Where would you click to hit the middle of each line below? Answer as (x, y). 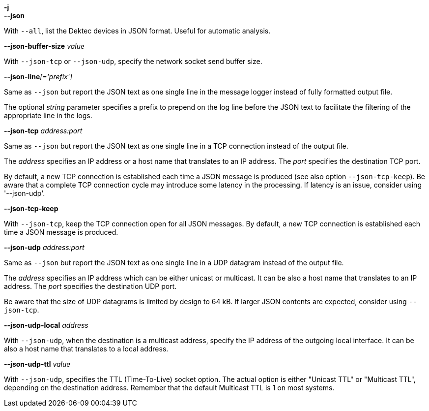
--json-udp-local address (46, 325)
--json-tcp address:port (43, 131)
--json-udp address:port (44, 247)
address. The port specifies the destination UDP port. (90, 286)
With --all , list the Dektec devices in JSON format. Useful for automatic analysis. (137, 31)
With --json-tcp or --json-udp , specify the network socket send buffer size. (133, 61)
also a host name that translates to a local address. (86, 349)
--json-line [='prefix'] (38, 77)
